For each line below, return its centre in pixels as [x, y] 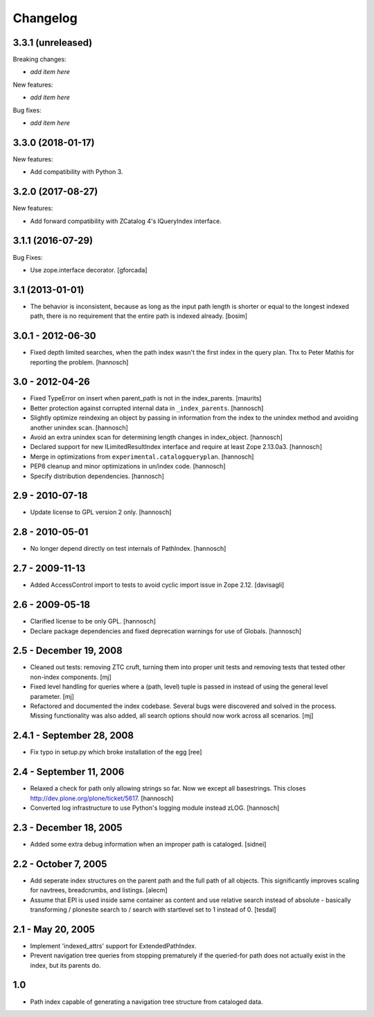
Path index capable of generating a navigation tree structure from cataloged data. [146, 1002]
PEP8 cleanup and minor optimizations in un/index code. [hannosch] [128, 466]
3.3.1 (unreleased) [53, 43]
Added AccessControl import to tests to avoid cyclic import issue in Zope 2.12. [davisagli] [157, 585]
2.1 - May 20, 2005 [54, 929]
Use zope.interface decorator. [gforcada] [89, 269]
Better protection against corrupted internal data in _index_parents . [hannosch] [147, 408]
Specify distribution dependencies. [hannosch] [97, 476]
